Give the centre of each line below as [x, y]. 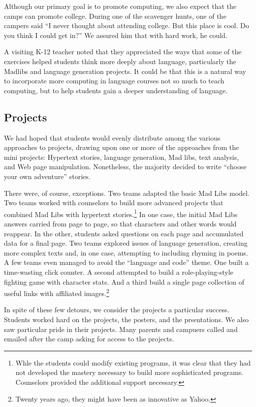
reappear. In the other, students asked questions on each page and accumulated [124, 233]
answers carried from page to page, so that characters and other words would [120, 223]
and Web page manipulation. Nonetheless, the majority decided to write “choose [125, 166]
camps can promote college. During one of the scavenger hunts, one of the [115, 16]
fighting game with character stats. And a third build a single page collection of [124, 281]
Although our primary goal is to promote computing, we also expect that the [120, 6]
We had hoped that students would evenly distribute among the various [112, 137]
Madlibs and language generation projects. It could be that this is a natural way [125, 71]
